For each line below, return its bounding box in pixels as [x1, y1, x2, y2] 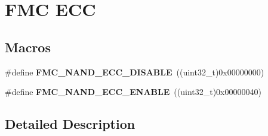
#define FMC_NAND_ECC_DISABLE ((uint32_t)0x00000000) [5, 65, 264, 78]
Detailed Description [5, 115, 135, 133]
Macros [5, 37, 51, 56]
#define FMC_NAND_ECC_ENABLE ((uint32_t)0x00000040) [5, 86, 261, 98]
